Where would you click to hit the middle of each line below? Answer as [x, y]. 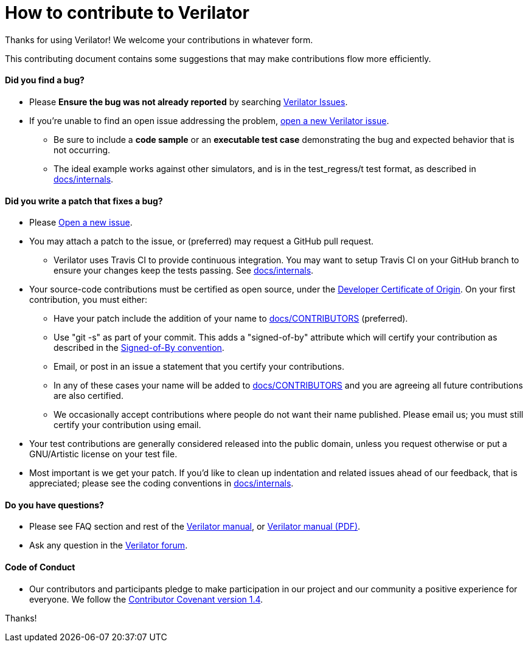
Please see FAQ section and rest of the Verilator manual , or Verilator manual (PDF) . [195, 527]
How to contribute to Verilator [127, 13]
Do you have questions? [54, 505]
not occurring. [82, 150]
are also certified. [89, 396]
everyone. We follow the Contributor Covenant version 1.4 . [146, 599]
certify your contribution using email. [127, 425]
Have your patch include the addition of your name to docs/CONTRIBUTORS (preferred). [231, 319]
